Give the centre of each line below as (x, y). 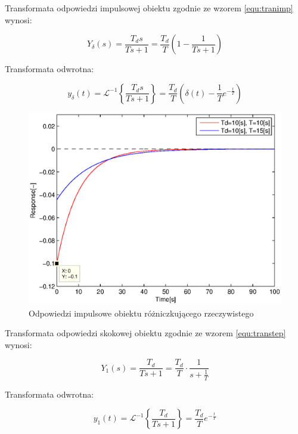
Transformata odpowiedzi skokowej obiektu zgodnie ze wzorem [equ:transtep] (145, 333)
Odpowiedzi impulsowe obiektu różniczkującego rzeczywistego (141, 313)
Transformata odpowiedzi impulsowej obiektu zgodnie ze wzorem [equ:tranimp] (149, 8)
